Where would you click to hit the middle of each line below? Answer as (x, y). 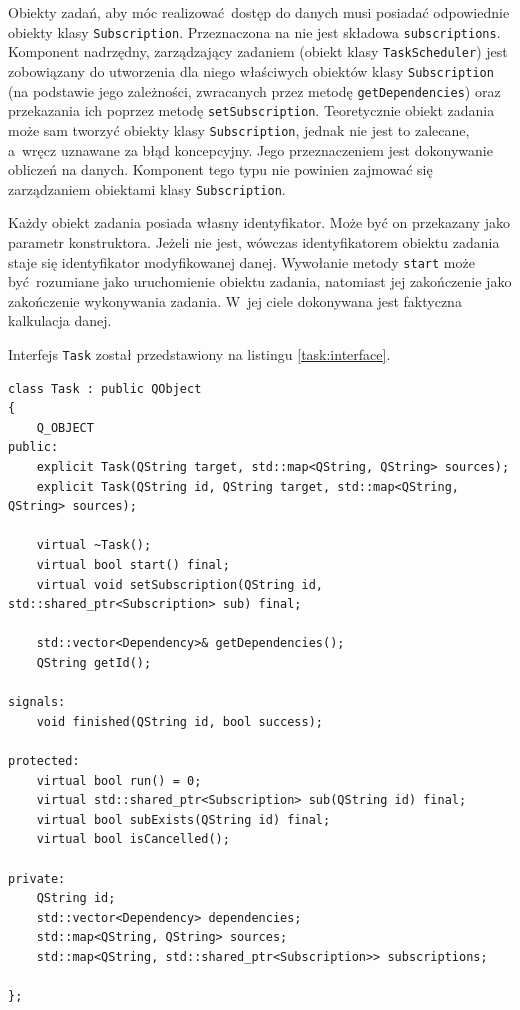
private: (37, 878)
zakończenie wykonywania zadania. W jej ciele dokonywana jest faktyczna (235, 300)
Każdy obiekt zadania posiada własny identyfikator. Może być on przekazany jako (259, 222)
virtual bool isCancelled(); (133, 839)
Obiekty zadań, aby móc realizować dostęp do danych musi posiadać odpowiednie (259, 12)
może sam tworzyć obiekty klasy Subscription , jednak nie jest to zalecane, (239, 129)
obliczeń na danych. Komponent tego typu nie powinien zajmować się (220, 169)
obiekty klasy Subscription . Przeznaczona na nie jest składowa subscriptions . (254, 31)
